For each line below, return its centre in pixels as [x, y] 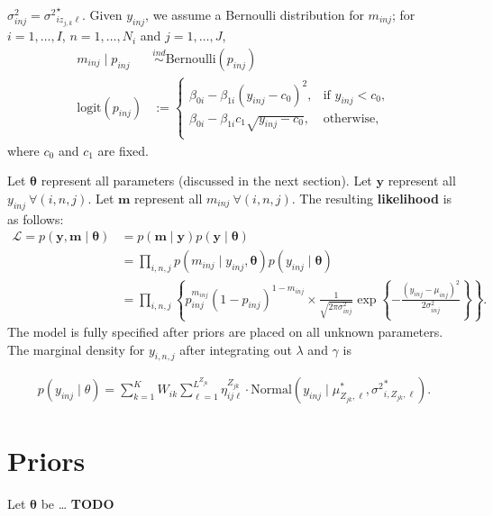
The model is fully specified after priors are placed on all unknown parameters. [225, 332]
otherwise [349, 118]
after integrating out [236, 349]
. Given [102, 14]
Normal [271, 390]
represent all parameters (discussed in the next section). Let [206, 181]
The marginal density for [76, 349]
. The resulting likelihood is [372, 198]
